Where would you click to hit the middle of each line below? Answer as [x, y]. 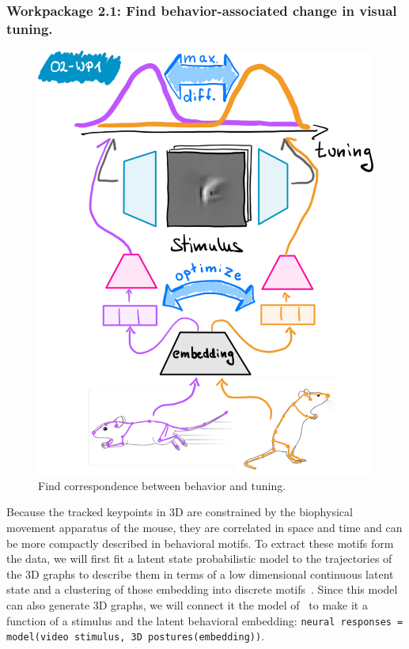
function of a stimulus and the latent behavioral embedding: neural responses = [205, 620]
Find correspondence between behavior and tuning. [162, 485]
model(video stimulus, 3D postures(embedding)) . [136, 636]
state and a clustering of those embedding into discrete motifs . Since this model [202, 589]
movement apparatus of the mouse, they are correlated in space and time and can [204, 527]
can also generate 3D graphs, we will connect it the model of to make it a [187, 604]
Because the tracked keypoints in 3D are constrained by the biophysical [180, 512]
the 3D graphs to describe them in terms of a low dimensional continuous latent [200, 574]
